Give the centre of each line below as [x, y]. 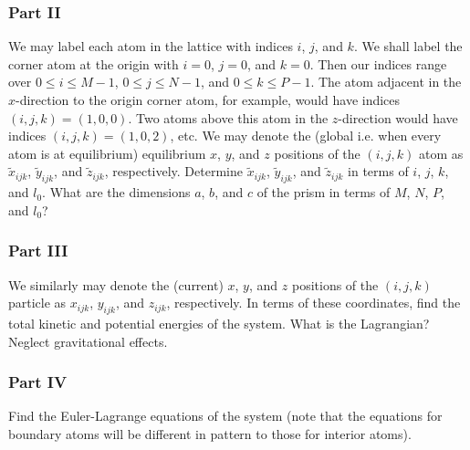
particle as [37, 303]
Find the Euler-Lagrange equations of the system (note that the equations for [225, 416]
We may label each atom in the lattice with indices [151, 46]
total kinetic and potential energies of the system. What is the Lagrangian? [219, 323]
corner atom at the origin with [94, 63]
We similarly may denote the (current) [116, 284]
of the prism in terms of [324, 192]
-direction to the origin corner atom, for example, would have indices [208, 99]
